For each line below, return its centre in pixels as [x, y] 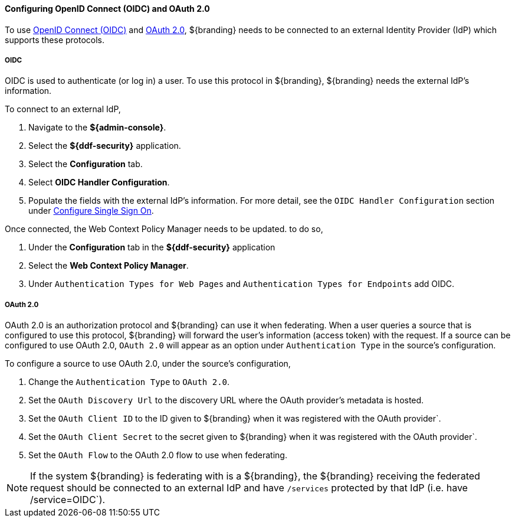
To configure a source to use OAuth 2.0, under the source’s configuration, [148, 364]
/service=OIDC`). [68, 500]
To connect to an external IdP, [63, 109]
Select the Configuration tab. [86, 164]
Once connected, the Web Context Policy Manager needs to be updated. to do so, [164, 229]
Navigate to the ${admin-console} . [97, 128]
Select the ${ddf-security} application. [105, 146]
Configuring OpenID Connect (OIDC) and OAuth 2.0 [107, 9]
